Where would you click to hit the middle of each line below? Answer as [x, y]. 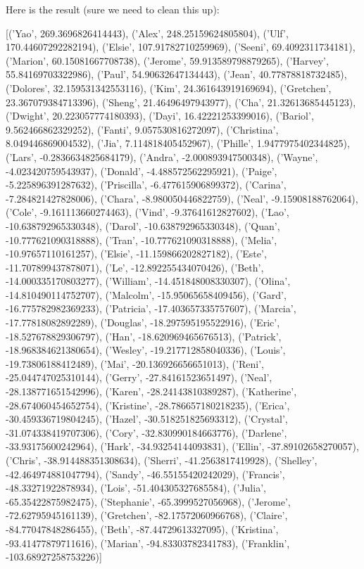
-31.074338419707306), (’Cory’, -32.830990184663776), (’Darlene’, [146, 432]
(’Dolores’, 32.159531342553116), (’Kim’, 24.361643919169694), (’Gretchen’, [169, 88]
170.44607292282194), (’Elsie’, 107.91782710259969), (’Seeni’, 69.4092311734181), [181, 47]
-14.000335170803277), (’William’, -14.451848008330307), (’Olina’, [148, 281]
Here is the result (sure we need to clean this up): [113, 9]
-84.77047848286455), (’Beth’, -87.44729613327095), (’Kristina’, [142, 529]
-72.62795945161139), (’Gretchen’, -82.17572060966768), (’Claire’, [147, 515]
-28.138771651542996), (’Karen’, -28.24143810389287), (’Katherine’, [151, 391]
